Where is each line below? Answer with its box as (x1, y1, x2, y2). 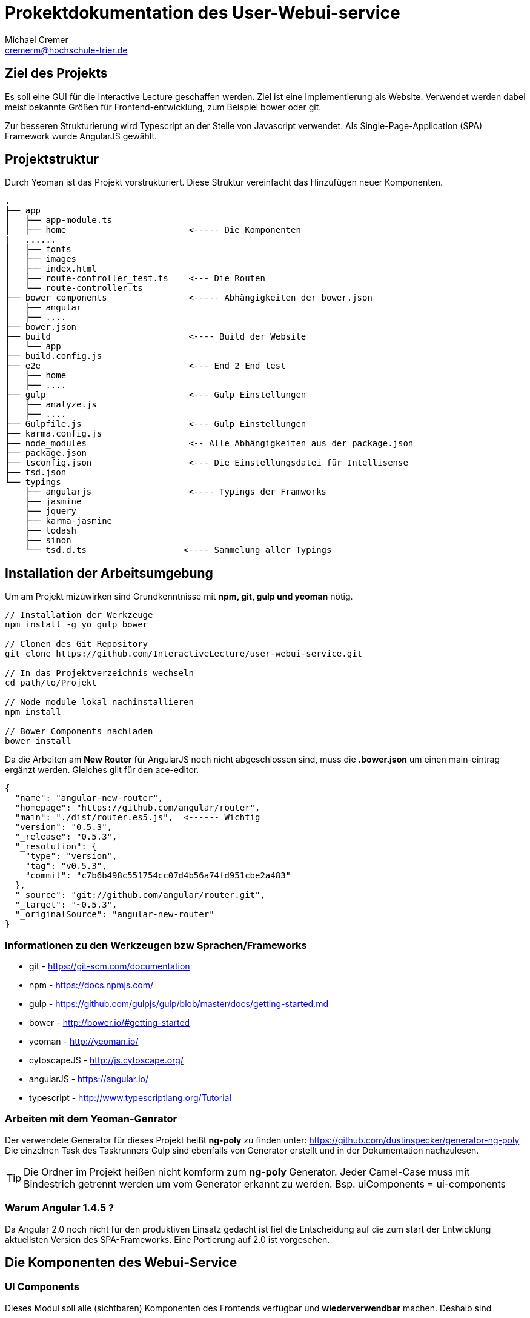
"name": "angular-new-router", (15, 793, 164, 803)
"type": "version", (25, 851, 118, 861)
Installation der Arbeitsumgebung (5, 565, 213, 581)
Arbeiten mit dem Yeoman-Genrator (5, 1112, 177, 1125)
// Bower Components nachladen (5, 726, 153, 737)
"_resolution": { (15, 841, 97, 852)
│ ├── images (5, 254, 77, 264)
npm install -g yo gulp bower (5, 620, 148, 630)
